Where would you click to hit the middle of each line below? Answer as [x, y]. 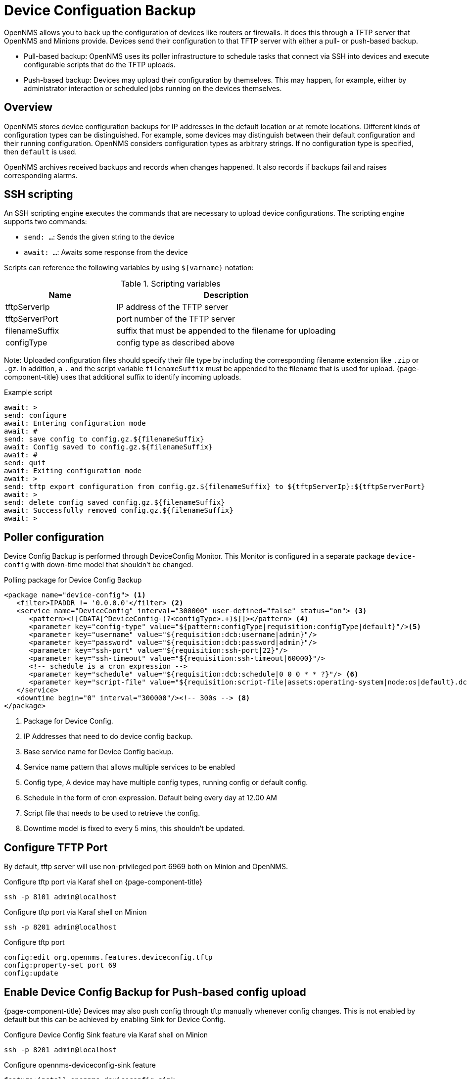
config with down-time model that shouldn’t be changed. [99, 565]
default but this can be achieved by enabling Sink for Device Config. [115, 1019]
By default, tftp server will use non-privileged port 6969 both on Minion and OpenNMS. [146, 867]
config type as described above [176, 343]
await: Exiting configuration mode [73, 471]
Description [226, 295]
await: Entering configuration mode [75, 423]
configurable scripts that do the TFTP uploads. [100, 64]
